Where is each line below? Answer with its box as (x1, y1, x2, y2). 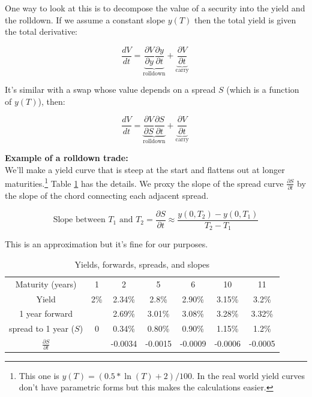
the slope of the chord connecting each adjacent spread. (5, 189, 209, 202)
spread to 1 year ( (9, 322, 75, 335)
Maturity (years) (15, 277, 77, 290)
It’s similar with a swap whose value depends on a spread (5, 83, 216, 96)
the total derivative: (5, 25, 77, 38)
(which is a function (226, 83, 299, 96)
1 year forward (19, 307, 73, 320)
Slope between (53, 216, 106, 225)
